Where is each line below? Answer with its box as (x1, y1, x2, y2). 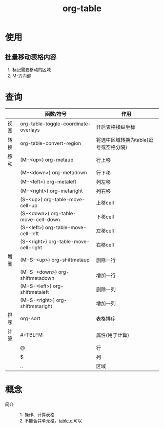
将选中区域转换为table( (96, 136, 149, 143)
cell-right (20, 244, 42, 251)
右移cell (96, 241, 114, 248)
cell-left (20, 230, 39, 237)
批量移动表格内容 (5, 53, 57, 61)
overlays (20, 126, 40, 133)
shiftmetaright (20, 303, 53, 309)
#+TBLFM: (20, 331, 44, 338)
